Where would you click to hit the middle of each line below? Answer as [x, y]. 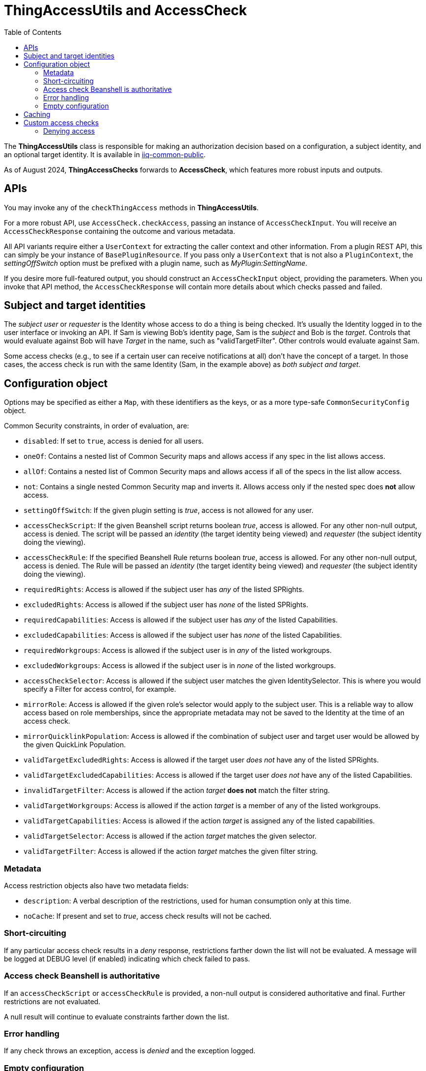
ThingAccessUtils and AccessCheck [126, 10]
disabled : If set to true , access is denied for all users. [114, 441]
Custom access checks [61, 122]
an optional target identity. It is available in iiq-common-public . [105, 154]
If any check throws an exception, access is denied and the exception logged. [130, 1051]
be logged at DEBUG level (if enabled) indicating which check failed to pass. [127, 958]
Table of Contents [33, 32]
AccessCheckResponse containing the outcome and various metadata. [120, 231]
